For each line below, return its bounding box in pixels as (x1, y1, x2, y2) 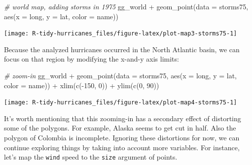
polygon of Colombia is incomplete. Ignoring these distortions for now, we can (4, 132, 240, 143)
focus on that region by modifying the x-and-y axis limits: (4, 54, 179, 64)
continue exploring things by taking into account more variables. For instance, (4, 142, 240, 152)
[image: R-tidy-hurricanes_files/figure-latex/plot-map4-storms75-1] (4, 99, 237, 106)
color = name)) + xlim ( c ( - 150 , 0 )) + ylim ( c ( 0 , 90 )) (4, 80, 159, 90)
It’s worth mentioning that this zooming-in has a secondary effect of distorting (4, 113, 241, 123)
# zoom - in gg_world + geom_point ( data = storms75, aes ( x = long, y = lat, (4, 70, 237, 81)
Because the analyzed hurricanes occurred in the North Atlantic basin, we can (4, 44, 240, 54)
